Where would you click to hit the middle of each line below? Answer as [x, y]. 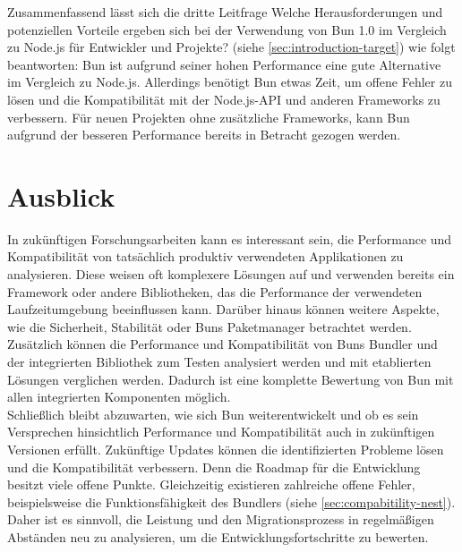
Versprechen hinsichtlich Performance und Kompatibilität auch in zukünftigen [221, 432]
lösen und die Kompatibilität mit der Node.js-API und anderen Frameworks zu [224, 99]
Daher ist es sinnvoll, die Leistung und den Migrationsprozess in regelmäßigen [221, 519]
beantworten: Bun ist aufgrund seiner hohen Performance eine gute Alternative [224, 64]
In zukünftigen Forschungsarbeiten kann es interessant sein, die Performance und [230, 238]
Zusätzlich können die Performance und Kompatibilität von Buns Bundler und [222, 344]
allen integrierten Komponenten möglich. [119, 397]
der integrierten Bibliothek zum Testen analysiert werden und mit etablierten [219, 362]
